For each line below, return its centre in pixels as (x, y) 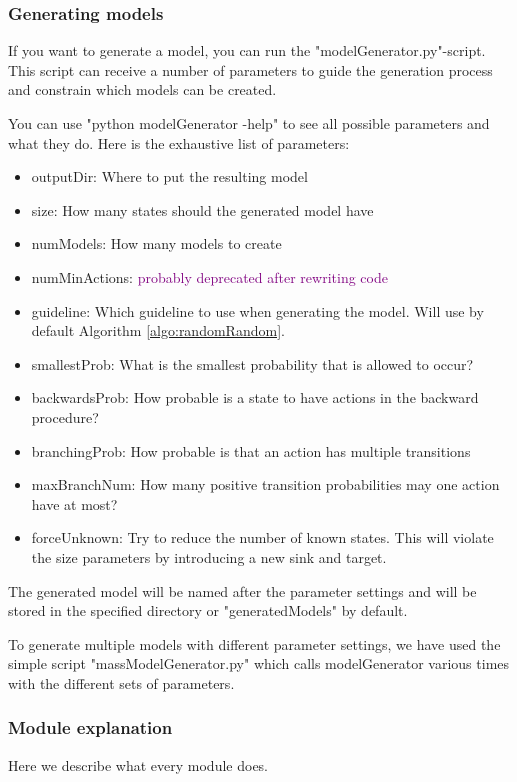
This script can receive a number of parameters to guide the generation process (250, 69)
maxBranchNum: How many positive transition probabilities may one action (265, 484)
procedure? (65, 416)
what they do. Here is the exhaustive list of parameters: (179, 142)
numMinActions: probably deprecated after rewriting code (209, 276)
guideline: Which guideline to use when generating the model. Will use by (257, 310)
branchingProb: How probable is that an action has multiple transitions (251, 450)
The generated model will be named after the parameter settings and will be (242, 590)
